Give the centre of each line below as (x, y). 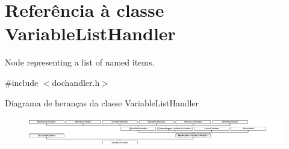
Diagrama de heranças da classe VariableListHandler (102, 102)
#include (22, 82)
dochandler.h (76, 82)
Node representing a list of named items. (80, 62)
